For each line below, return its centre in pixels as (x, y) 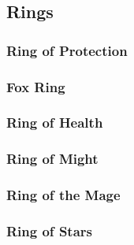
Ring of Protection (67, 50)
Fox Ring (36, 86)
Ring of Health (55, 122)
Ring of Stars (49, 230)
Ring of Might (52, 159)
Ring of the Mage (63, 195)
